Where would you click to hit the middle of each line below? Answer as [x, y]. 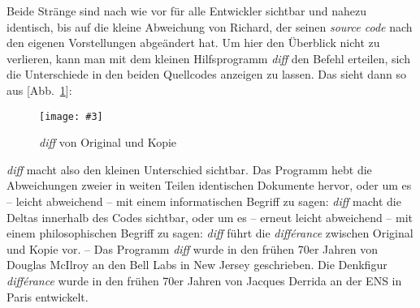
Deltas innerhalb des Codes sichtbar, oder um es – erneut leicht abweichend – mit [210, 217]
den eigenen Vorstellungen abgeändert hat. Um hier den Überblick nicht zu [193, 43]
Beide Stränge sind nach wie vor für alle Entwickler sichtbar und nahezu [186, 11]
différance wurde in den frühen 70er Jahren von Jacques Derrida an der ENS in [204, 280]
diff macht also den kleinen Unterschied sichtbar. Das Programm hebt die [189, 169]
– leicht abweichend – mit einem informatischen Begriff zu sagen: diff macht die [204, 201]
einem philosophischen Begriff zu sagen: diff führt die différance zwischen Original [210, 233]
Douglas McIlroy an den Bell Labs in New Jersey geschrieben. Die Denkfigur [197, 265]
